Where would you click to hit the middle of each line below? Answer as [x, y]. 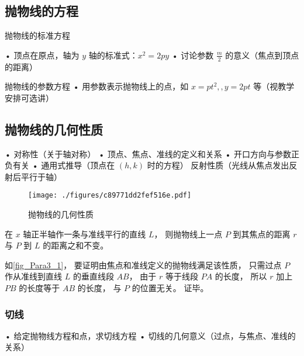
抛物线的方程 [42, 11]
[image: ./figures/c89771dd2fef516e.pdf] [110, 196]
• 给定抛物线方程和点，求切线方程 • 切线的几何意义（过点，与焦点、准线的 [150, 335]
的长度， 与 [99, 288]
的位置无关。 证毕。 [170, 288]
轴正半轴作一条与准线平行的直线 [84, 234]
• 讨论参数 [193, 55]
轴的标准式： [113, 55]
